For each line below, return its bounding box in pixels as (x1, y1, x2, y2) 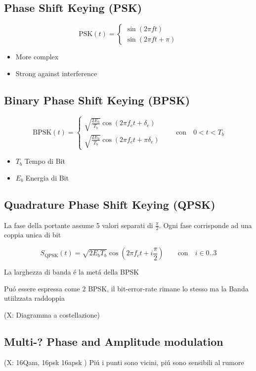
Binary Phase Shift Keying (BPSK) (4, 92, 190, 107)
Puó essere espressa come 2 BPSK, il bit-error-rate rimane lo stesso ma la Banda (4, 283, 249, 293)
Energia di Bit (25, 172, 69, 183)
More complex (15, 51, 59, 62)
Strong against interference (15, 68, 97, 78)
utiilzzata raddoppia (4, 293, 65, 303)
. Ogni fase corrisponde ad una (159, 220, 252, 230)
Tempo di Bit (24, 156, 65, 166)
